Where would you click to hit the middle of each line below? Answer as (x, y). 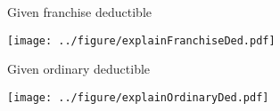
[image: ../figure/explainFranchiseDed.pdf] (141, 40)
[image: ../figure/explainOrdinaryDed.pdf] (138, 97)
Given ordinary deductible (79, 69)
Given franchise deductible (80, 12)
